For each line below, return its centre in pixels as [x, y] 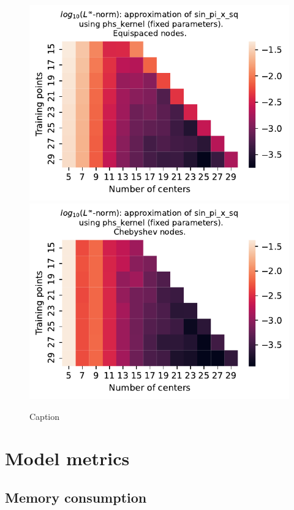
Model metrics [67, 458]
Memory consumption [76, 497]
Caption [45, 416]
